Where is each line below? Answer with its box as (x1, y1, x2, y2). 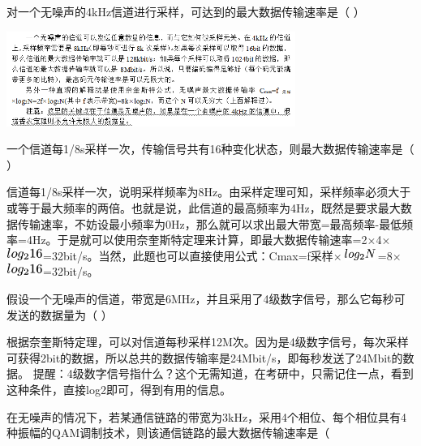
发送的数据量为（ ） (6, 306, 113, 323)
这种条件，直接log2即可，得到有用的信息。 (6, 380, 231, 397)
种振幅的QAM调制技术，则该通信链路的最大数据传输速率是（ (6, 424, 330, 441)
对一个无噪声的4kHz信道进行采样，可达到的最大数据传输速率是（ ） (6, 3, 365, 19)
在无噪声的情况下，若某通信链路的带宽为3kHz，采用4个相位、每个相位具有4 (6, 408, 407, 425)
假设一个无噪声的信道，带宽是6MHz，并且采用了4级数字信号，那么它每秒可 (6, 289, 406, 307)
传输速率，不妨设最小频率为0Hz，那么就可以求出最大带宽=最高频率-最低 (17, 215, 402, 232)
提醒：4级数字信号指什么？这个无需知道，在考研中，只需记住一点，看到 (32, 365, 414, 382)
